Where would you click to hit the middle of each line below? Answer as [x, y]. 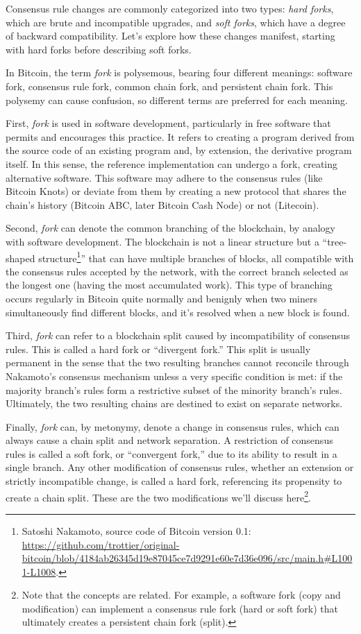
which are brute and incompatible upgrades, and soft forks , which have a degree [176, 22]
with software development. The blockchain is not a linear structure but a [162, 241]
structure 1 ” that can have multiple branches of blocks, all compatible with [196, 257]
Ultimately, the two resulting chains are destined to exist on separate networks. [174, 403]
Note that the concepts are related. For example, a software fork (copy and [181, 595]
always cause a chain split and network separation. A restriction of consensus [169, 440]
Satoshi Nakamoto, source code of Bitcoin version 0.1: [136, 530]
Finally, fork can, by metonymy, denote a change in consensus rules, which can [173, 426]
